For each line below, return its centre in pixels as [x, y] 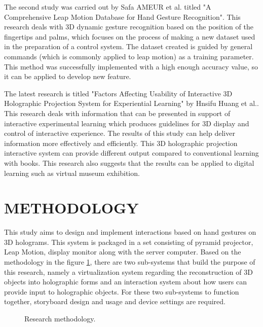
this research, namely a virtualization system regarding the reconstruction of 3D [128, 271]
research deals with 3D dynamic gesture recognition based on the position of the [129, 27]
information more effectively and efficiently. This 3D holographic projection [121, 143]
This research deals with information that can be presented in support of [117, 113]
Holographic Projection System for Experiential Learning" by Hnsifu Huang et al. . [131, 103]
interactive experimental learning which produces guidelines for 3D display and [127, 123]
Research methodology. [60, 318]
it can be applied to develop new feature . [68, 76]
